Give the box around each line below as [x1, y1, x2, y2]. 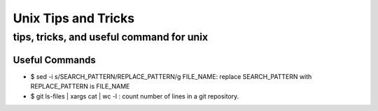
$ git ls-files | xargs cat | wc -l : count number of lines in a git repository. [30, 91, 239, 101]
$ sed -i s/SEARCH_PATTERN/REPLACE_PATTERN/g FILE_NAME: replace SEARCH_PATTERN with [30, 72, 312, 80]
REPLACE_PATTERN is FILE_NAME [30, 82, 130, 91]
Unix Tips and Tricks [13, 10, 135, 26]
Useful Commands [13, 54, 96, 66]
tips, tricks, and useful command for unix [13, 31, 209, 43]
